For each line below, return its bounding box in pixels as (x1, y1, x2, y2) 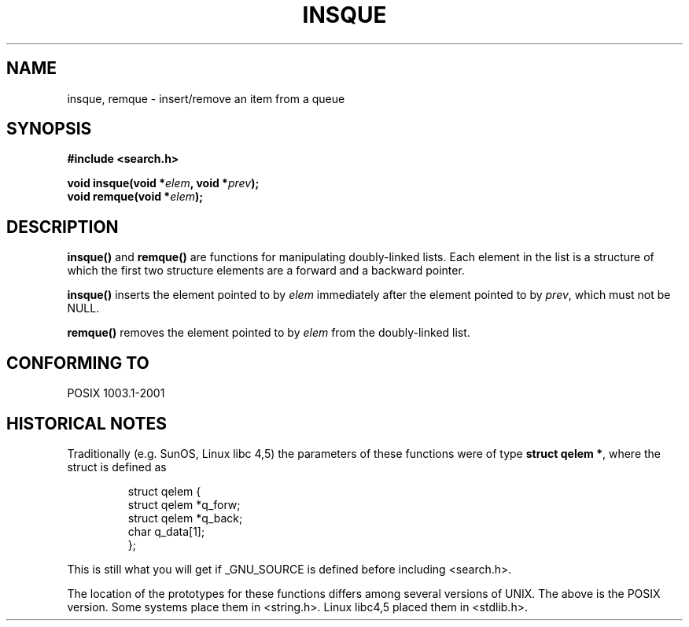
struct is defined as (67, 459, 167, 474)
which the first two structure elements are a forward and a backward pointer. (67, 264, 465, 278)
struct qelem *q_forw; (127, 497, 241, 511)
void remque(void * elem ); (67, 190, 204, 204)
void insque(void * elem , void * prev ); (67, 176, 260, 190)
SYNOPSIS (6, 119, 92, 139)
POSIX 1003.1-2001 (67, 386, 165, 400)
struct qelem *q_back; (127, 511, 243, 525)
